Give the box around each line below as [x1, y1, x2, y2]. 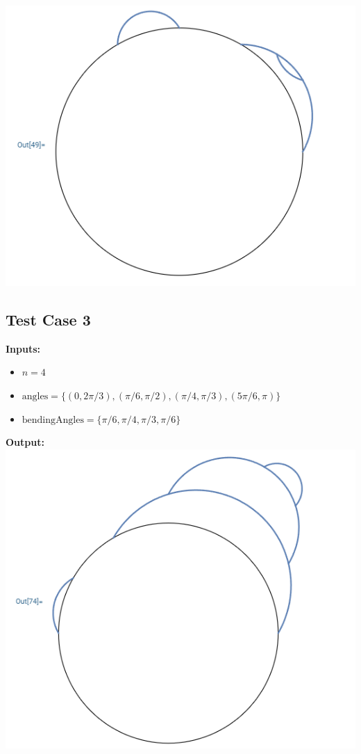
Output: [6, 435, 44, 449]
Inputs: [6, 341, 41, 355]
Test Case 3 [6, 308, 91, 330]
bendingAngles [22, 415, 84, 425]
